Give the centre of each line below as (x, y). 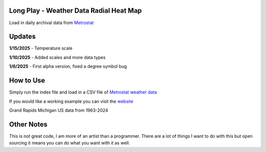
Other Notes (28, 124)
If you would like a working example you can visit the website (71, 101)
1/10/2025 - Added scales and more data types (57, 57)
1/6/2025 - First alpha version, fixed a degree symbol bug (68, 66)
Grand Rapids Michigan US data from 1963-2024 (59, 110)
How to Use (27, 80)
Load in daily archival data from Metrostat (51, 23)
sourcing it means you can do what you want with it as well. (69, 143)
